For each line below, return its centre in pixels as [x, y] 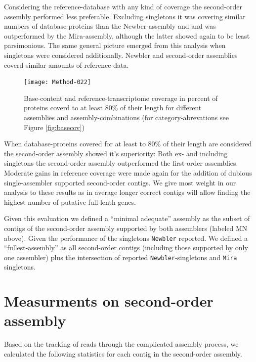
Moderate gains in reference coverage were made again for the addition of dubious [128, 172]
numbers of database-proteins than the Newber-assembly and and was [110, 26]
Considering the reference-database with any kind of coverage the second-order [123, 6]
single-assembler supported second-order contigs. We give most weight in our [120, 182]
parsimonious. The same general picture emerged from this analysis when [115, 45]
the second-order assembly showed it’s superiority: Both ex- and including [116, 153]
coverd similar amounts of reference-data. [66, 65]
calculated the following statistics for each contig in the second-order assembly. [123, 353]
